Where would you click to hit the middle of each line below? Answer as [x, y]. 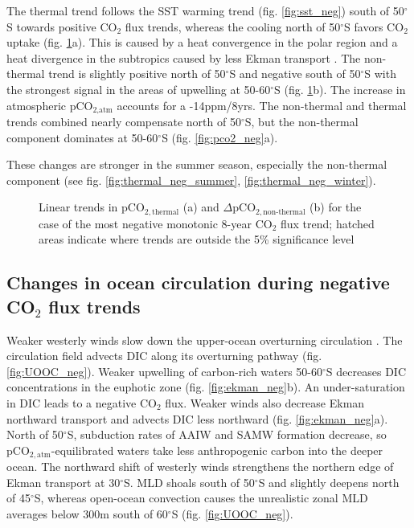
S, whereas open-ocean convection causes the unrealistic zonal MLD [201, 498]
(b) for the [336, 207]
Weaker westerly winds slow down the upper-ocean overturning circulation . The [205, 340]
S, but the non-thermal [301, 122]
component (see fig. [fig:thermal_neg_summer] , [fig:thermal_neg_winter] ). [191, 180]
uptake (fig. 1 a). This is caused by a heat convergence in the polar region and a [202, 42]
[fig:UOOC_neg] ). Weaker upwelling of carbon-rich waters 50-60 [165, 371]
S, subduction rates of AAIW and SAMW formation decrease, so [227, 434]
